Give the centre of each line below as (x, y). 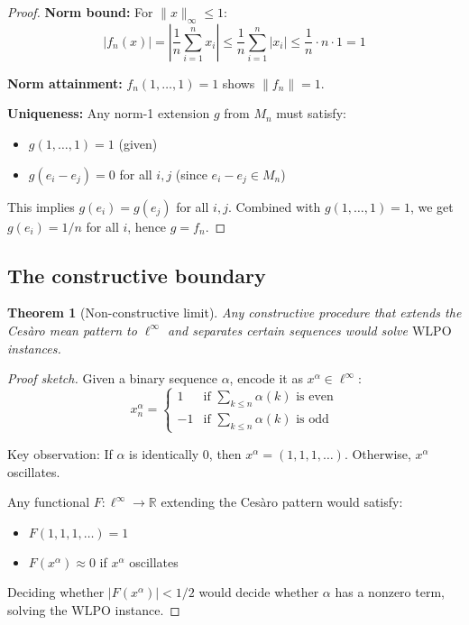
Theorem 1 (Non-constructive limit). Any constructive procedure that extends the (234, 312)
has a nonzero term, (390, 592)
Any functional (49, 502)
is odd (313, 419)
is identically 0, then (185, 453)
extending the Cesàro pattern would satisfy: (282, 502)
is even (315, 397)
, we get (432, 206)
